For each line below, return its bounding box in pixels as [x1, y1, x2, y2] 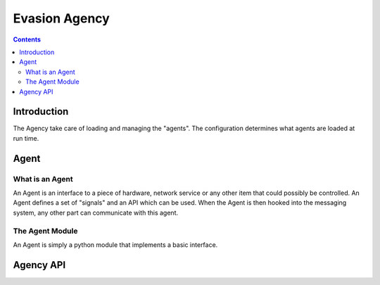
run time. [13, 134, 39, 142]
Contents [13, 35, 42, 44]
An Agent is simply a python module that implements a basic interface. [13, 240, 218, 249]
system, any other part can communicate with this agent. [13, 208, 179, 217]
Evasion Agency [13, 11, 110, 26]
